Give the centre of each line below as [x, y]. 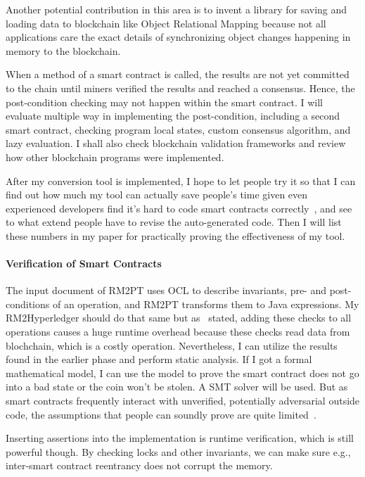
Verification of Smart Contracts [84, 263]
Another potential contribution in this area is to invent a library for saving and [177, 9]
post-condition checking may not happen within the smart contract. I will [164, 102]
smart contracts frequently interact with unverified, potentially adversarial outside [183, 401]
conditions [28, 304]
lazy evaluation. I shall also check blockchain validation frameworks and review [176, 143]
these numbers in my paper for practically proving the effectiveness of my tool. [175, 235]
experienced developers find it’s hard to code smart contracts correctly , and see [179, 208]
